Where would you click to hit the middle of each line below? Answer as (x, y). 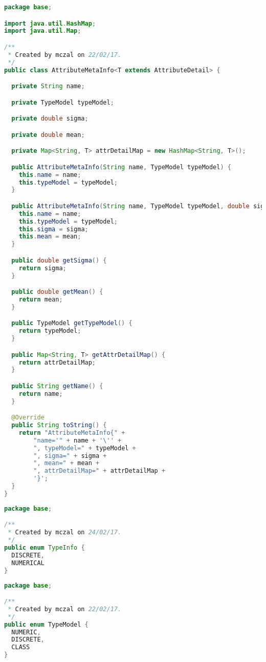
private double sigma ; (50, 119)
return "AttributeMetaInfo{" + (72, 433)
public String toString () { (59, 425)
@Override (28, 418)
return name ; (41, 394)
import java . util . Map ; (43, 31)
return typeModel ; (50, 331)
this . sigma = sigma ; (53, 229)
